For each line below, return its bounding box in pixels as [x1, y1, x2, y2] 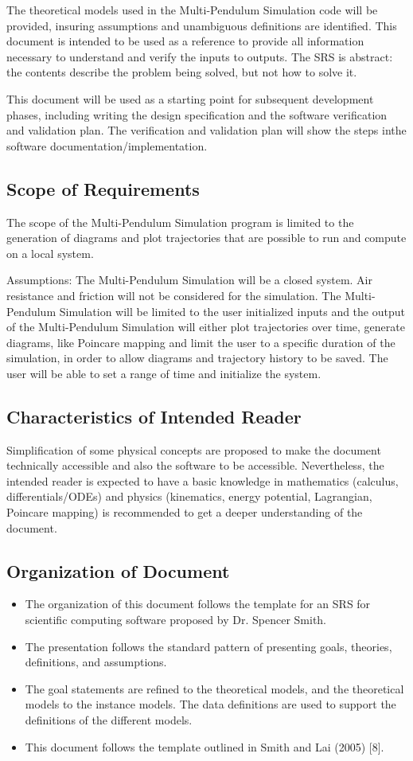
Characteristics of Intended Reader [6, 404, 302, 428]
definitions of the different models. [25, 712, 193, 728]
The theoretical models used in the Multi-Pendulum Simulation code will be [6, 2, 378, 18]
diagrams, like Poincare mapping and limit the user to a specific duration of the [6, 334, 395, 350]
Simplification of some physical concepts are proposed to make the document [6, 441, 381, 458]
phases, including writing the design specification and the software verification [6, 106, 388, 123]
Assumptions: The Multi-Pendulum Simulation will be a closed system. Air [6, 271, 372, 288]
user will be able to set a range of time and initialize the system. [6, 365, 321, 381]
